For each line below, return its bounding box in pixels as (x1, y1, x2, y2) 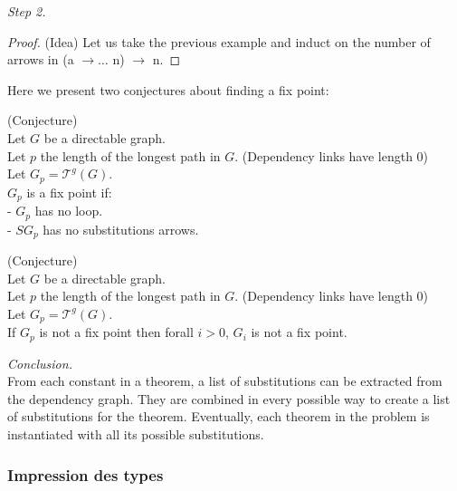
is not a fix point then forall (39, 323, 194, 342)
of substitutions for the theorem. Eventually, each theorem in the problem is (7, 407, 430, 426)
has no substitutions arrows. (43, 219, 199, 238)
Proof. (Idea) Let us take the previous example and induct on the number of (7, 32, 431, 51)
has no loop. (34, 201, 103, 220)
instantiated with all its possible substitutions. (7, 425, 264, 444)
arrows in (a (7, 50, 74, 69)
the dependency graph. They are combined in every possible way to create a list (7, 389, 451, 408)
